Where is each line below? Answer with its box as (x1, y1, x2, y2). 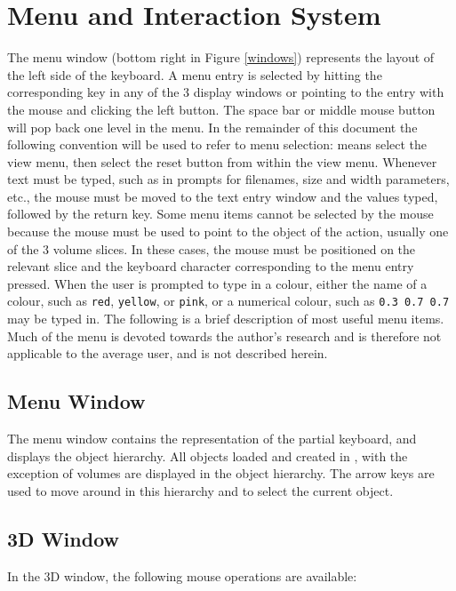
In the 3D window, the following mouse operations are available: (7, 566, 357, 585)
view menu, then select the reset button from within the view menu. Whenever (7, 152, 437, 171)
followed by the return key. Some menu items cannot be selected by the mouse (7, 204, 434, 223)
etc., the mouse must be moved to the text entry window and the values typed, (7, 187, 438, 205)
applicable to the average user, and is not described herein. (7, 344, 328, 363)
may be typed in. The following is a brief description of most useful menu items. (7, 309, 444, 328)
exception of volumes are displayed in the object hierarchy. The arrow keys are (7, 464, 435, 483)
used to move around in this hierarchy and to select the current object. (7, 481, 394, 499)
